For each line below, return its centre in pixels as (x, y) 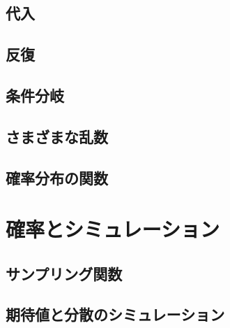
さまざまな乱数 (57, 136)
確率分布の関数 (57, 177)
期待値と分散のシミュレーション (115, 314)
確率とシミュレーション (113, 229)
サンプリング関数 (64, 273)
